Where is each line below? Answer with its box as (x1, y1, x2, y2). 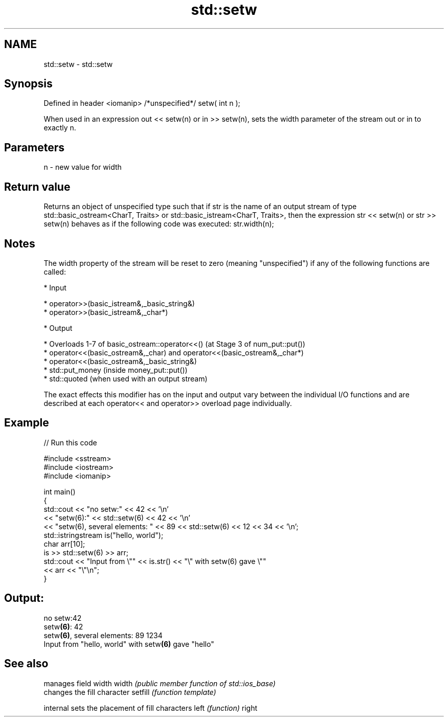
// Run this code (43, 438, 97, 447)
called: (43, 267, 66, 276)
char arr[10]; (43, 539, 85, 548)
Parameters (4, 141, 64, 154)
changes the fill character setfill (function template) (43, 687, 216, 696)
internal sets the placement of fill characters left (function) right (43, 703, 257, 712)
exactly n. (43, 123, 76, 132)
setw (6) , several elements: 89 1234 (43, 630, 163, 640)
